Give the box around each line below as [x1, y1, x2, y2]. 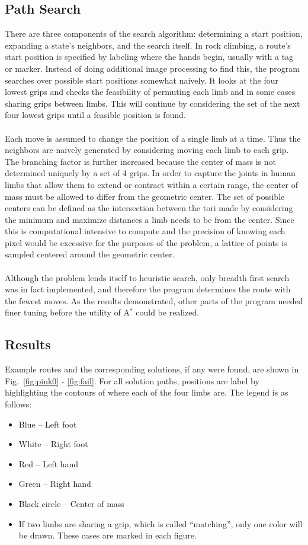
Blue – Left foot [18, 417, 77, 430]
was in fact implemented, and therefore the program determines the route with [5, 283, 291, 295]
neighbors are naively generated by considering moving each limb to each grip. [5, 144, 289, 156]
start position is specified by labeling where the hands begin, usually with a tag [5, 50, 294, 63]
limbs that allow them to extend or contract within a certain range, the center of [5, 178, 298, 190]
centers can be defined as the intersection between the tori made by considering [5, 202, 293, 214]
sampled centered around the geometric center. [5, 248, 175, 260]
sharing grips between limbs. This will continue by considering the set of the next [5, 97, 300, 109]
